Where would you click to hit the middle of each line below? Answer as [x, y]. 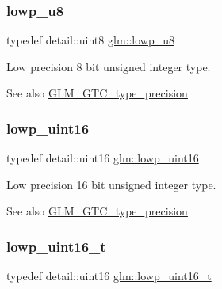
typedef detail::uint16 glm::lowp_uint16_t [109, 276]
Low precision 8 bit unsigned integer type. [109, 66]
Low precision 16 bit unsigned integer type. [111, 184]
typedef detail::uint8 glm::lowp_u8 [90, 40]
